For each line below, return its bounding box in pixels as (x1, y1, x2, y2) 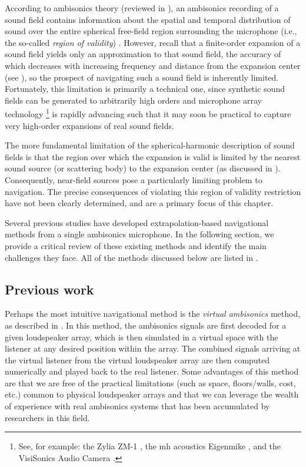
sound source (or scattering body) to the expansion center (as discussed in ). (5, 162, 281, 174)
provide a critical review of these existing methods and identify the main (5, 239, 267, 251)
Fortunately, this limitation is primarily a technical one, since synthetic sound (5, 82, 285, 95)
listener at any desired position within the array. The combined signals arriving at (5, 342, 301, 355)
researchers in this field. (5, 411, 90, 423)
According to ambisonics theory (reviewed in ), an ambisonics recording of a (5, 2, 279, 14)
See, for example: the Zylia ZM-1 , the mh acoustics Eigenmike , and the (18, 440, 281, 452)
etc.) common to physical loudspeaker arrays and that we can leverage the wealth (5, 388, 299, 400)
